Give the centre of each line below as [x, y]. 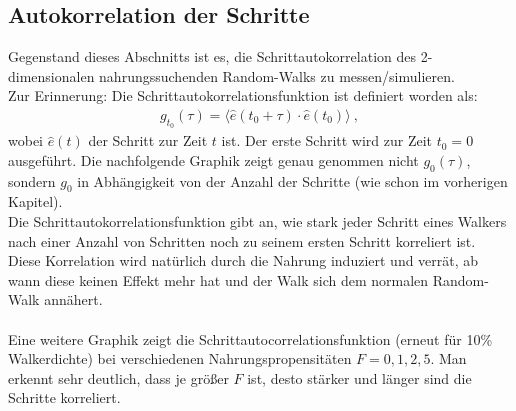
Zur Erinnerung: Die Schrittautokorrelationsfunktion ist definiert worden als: [243, 95]
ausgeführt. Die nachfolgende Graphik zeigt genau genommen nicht [213, 159]
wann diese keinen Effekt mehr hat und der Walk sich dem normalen [218, 279]
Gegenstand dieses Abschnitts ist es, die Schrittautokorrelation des [212, 56]
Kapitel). [35, 201]
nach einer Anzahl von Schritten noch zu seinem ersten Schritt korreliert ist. [242, 240]
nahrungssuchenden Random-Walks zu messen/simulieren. [277, 75]
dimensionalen [51, 75]
